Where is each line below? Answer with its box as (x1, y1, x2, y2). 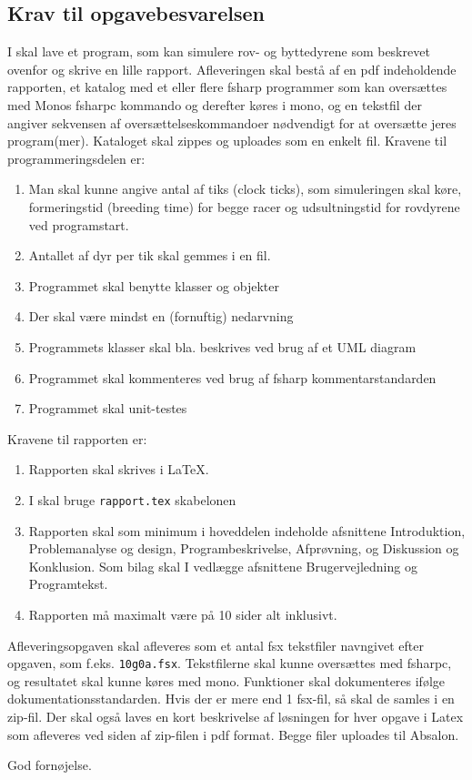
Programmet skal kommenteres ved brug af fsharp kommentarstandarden (28, 368, 437, 387)
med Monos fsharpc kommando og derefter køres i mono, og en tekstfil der (7, 95, 422, 114)
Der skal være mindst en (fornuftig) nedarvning (28, 307, 294, 326)
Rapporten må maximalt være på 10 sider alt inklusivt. (28, 604, 337, 623)
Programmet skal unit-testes (28, 399, 187, 418)
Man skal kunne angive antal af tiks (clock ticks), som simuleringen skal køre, (28, 179, 462, 198)
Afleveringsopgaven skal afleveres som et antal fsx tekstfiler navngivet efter (7, 635, 424, 654)
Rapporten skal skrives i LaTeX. (28, 460, 209, 479)
